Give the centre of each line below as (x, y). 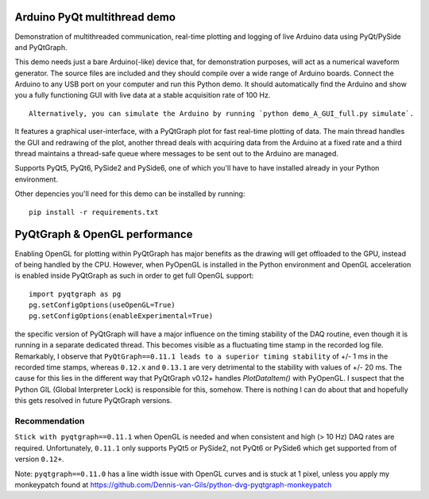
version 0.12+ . (39, 459)
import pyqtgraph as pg (75, 294)
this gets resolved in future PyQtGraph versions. (93, 401)
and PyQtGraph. (41, 47)
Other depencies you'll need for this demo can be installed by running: (130, 194)
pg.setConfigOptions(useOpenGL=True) (102, 305)
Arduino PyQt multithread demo (95, 17)
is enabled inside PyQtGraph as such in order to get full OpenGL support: (134, 276)
